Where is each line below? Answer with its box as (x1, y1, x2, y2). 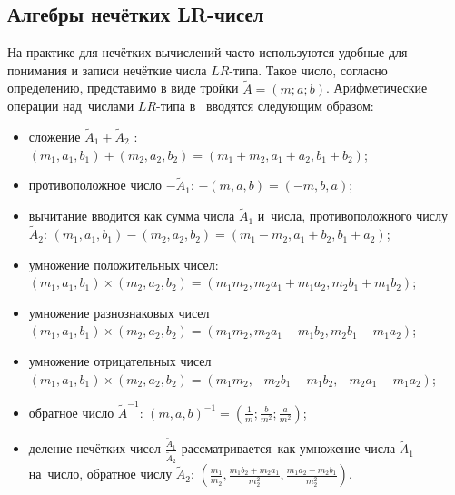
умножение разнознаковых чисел (28, 302, 210, 322)
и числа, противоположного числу (257, 206, 449, 225)
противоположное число (28, 175, 163, 194)
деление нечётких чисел (28, 439, 161, 458)
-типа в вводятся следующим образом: (156, 96, 374, 115)
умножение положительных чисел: (28, 254, 219, 273)
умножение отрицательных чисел (28, 351, 212, 371)
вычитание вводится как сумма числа (28, 206, 235, 225)
